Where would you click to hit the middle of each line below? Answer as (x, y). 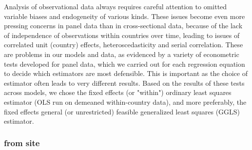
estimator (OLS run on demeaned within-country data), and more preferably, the (125, 102)
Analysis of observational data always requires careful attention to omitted (116, 6)
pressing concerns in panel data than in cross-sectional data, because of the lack (123, 26)
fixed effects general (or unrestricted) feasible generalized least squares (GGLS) (122, 111)
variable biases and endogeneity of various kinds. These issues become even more (125, 16)
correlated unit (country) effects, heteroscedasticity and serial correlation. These (124, 45)
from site (22, 142)
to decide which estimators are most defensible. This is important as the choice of (126, 73)
